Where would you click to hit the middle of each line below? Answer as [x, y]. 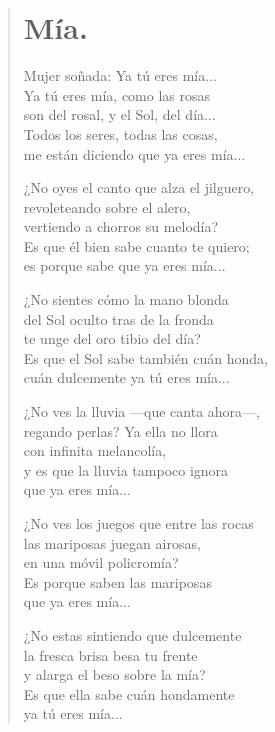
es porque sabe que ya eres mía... [124, 265]
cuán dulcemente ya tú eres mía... [126, 377]
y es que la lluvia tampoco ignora [126, 469]
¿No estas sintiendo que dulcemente [132, 634]
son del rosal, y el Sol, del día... [119, 114]
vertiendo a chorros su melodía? [121, 226]
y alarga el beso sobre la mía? [114, 674]
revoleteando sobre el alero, [107, 206]
